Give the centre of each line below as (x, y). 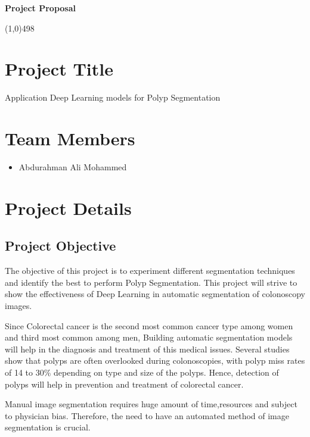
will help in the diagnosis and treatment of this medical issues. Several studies (147, 349)
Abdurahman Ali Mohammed (73, 167)
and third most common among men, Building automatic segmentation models (149, 337)
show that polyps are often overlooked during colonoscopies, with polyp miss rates (155, 360)
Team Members (70, 138)
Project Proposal (40, 8)
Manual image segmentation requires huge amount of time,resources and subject (151, 404)
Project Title (59, 69)
